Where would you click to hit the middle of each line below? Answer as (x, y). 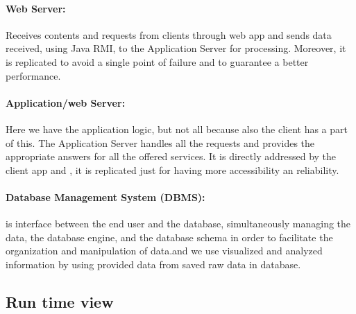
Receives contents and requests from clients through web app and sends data (169, 34)
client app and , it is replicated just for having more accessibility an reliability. (172, 169)
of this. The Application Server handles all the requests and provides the (160, 142)
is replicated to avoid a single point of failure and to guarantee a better (157, 61)
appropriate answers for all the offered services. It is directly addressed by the (171, 156)
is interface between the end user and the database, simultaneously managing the (178, 224)
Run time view (60, 301)
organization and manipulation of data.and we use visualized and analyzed (164, 251)
